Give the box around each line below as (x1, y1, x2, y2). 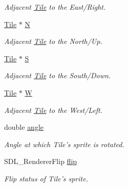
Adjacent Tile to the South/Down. (4, 70, 111, 81)
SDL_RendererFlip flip (4, 156, 77, 167)
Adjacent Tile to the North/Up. (4, 36, 102, 46)
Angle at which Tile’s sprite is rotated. (4, 138, 124, 149)
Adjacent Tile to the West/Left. (4, 104, 103, 115)
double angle (4, 122, 44, 132)
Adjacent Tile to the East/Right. (4, 2, 106, 12)
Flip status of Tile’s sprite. (4, 173, 88, 183)
